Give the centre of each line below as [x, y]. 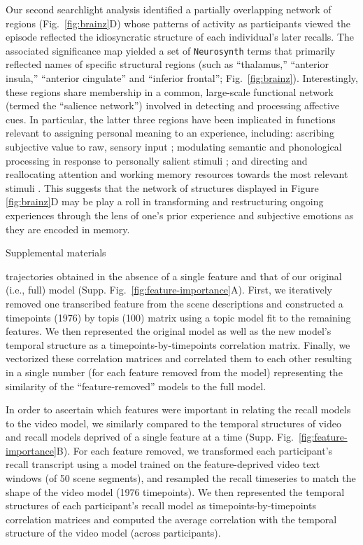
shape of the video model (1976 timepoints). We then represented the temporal [175, 491]
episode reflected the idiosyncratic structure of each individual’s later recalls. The [180, 37]
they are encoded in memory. [68, 229]
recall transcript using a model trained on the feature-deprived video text [163, 464]
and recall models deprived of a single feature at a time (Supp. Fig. [150, 437]
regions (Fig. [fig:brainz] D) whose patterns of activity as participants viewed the [178, 23]
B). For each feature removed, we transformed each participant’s [194, 450]
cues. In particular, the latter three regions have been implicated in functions [171, 119]
